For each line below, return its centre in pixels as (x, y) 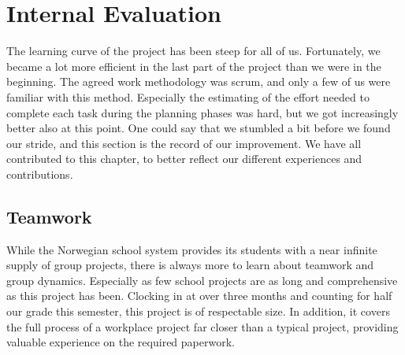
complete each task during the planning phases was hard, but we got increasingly (202, 112)
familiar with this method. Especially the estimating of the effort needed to (188, 96)
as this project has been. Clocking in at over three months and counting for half (199, 296)
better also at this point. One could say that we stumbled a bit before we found (199, 128)
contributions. (40, 174)
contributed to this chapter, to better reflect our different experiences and (184, 159)
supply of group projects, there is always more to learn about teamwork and (190, 265)
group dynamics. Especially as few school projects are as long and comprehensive (202, 280)
